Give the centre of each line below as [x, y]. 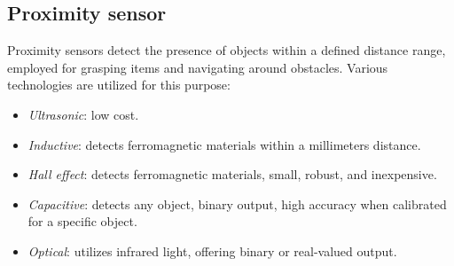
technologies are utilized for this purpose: [119, 85]
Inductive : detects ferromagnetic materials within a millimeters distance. [224, 144]
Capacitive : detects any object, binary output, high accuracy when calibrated [237, 203]
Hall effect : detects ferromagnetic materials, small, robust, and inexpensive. [232, 174]
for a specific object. [82, 221]
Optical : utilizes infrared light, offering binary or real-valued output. [212, 250]
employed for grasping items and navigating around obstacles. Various [198, 67]
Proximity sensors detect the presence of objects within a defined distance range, [227, 50]
